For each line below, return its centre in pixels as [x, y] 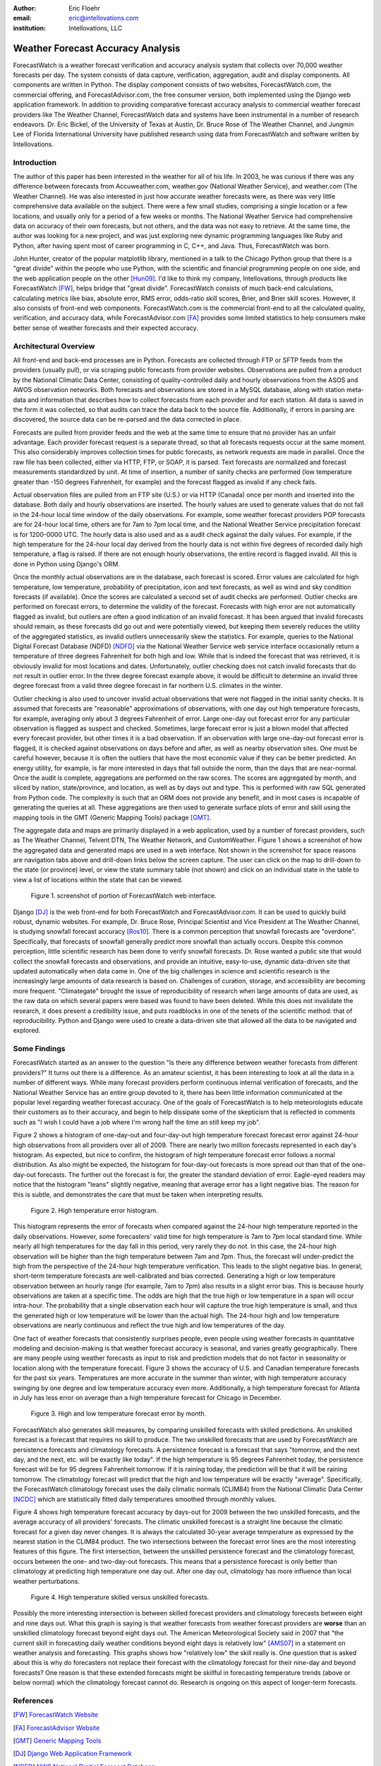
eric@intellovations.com [104, 18]
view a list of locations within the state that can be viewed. [98, 879]
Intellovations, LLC [96, 28]
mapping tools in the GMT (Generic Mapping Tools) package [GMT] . [112, 817]
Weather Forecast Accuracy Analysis [97, 48]
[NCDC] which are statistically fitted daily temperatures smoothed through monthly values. [145, 1499]
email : [22, 18]
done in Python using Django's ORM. [66, 564]
